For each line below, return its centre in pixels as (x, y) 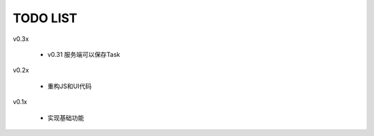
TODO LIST (45, 18)
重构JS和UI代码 (70, 86)
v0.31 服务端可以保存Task (84, 54)
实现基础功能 (66, 117)
